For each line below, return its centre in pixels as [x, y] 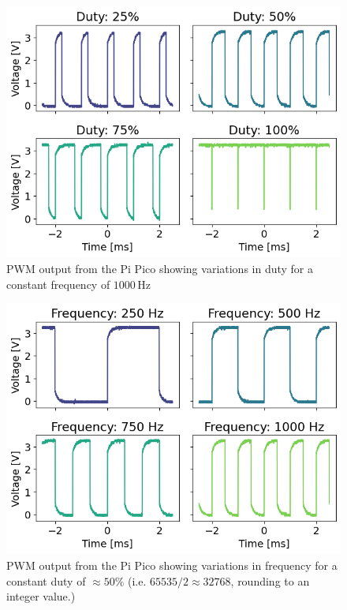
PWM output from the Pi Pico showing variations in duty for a [160, 268]
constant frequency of [58, 284]
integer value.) [41, 596]
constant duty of [46, 580]
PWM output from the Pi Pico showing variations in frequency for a [172, 565]
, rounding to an [270, 580]
